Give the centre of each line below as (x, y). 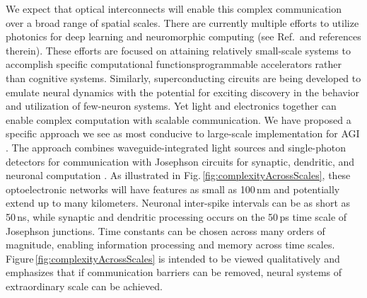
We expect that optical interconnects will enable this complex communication (174, 8)
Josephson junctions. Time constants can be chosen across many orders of (165, 230)
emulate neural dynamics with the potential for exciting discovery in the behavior (183, 92)
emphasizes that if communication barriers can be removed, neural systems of (174, 272)
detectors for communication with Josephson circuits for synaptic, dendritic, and (180, 161)
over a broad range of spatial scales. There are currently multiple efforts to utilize (182, 22)
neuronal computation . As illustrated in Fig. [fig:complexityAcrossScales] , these (178, 175)
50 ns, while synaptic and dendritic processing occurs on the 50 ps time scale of (176, 216)
